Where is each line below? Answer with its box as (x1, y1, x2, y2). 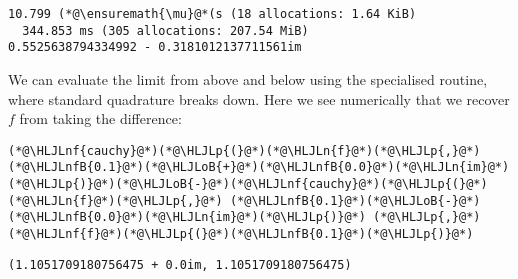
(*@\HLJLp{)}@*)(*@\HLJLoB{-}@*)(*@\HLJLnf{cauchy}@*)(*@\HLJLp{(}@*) (8, 177, 488, 192)
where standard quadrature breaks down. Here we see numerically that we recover (8, 88, 510, 109)
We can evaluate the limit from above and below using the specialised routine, (8, 68, 488, 89)
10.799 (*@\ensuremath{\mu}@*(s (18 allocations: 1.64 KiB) (8, 7, 417, 21)
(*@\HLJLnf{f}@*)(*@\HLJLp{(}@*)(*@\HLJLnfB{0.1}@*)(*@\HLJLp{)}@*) (8, 227, 474, 242)
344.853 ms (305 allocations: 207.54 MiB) (22, 23, 309, 38)
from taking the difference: (19, 108, 182, 129)
